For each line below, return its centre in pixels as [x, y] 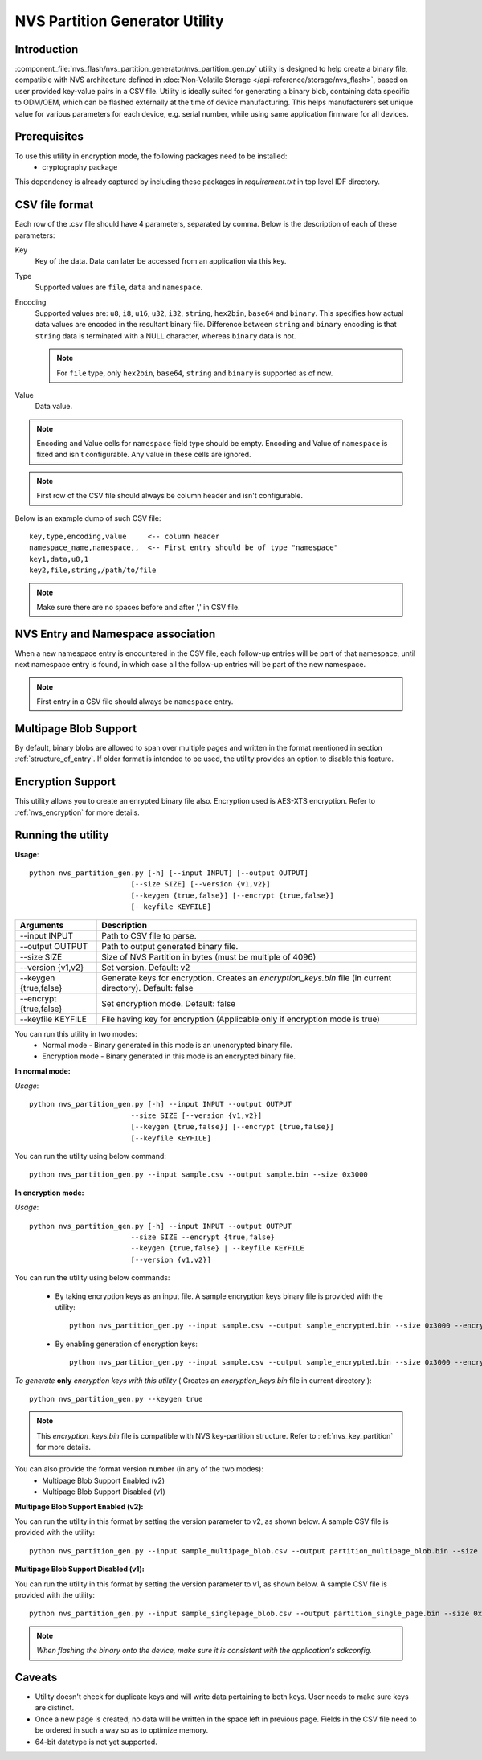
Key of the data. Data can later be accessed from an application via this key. [161, 261]
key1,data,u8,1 [59, 559]
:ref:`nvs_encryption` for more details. [77, 812]
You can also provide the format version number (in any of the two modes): [139, 1469]
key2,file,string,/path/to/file [93, 570]
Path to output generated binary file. [170, 946]
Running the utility [62, 835]
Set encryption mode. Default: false [169, 1003]
